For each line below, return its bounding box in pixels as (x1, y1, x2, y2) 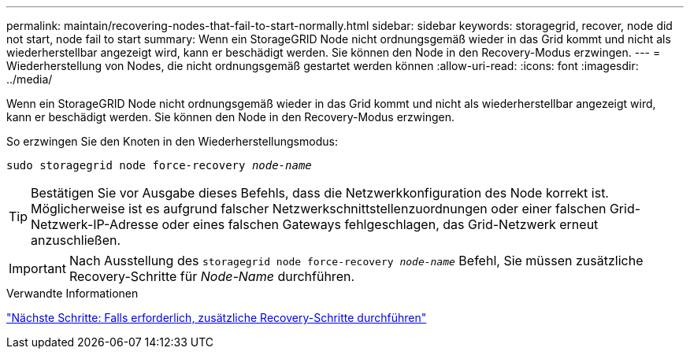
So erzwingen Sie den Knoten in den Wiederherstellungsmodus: (6, 135, 338, 148)
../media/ (6, 72, 53, 86)
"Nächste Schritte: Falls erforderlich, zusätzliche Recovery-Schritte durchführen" (6, 311, 427, 324)
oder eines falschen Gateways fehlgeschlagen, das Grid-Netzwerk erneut (161, 216, 599, 232)
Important (9, 261, 66, 276)
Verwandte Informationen (6, 287, 139, 300)
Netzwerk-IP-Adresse (31, 216, 159, 232)
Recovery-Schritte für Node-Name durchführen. (69, 268, 355, 284)
